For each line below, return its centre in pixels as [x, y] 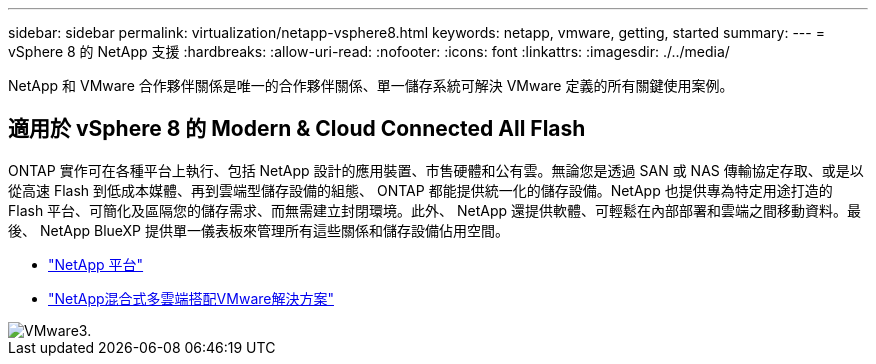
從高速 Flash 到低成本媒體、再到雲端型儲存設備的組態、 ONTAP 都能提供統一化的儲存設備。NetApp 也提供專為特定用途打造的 [420, 190]
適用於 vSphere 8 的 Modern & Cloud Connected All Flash [297, 129]
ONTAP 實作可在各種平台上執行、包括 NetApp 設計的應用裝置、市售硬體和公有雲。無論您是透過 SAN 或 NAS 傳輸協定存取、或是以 [436, 170]
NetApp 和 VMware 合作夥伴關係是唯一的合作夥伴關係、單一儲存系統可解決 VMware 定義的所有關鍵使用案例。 [371, 85]
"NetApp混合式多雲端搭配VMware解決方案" [191, 298]
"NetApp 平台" [96, 264]
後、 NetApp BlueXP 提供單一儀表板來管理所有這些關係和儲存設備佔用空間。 [258, 230]
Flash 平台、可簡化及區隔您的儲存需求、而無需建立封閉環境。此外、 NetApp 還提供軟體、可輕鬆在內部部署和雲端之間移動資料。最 [435, 210]
